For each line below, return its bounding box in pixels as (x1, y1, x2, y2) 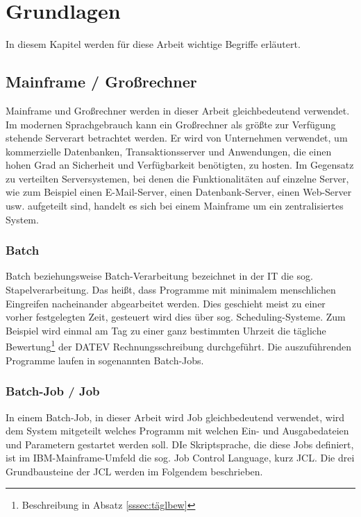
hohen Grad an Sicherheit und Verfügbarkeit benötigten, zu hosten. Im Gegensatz (6, 158, 354, 172)
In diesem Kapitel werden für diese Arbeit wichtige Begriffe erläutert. (6, 37, 301, 51)
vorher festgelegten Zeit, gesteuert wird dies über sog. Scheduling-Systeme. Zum (6, 310, 346, 324)
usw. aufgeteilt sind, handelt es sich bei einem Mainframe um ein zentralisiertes (6, 198, 344, 213)
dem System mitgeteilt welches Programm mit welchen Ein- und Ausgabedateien (6, 423, 349, 438)
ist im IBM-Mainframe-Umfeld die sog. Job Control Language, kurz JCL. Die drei (6, 450, 355, 465)
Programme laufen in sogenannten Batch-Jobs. (6, 353, 204, 367)
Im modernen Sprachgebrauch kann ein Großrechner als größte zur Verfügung (6, 117, 336, 131)
